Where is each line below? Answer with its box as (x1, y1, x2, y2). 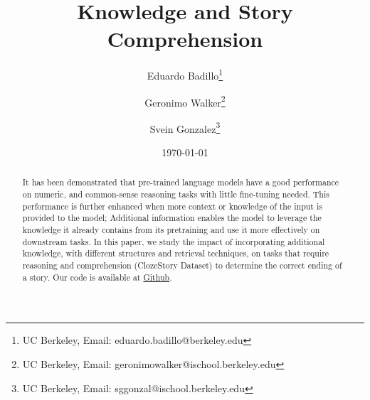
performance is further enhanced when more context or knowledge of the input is (22, 200, 322, 212)
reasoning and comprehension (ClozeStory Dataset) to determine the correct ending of (22, 259, 342, 271)
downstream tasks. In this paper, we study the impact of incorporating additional (22, 235, 325, 247)
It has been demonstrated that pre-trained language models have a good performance (22, 176, 339, 188)
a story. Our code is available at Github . (22, 271, 172, 283)
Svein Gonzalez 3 (149, 119, 221, 136)
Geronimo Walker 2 (144, 92, 226, 109)
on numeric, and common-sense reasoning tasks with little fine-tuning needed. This (22, 188, 329, 200)
